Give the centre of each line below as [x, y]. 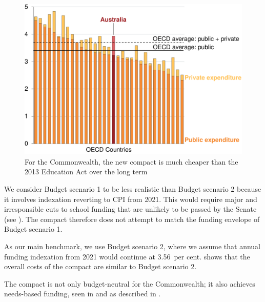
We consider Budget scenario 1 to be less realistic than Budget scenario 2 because [133, 188]
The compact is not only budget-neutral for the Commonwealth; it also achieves [130, 283]
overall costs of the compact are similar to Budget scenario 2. [100, 266]
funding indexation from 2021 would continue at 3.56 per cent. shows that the [127, 256]
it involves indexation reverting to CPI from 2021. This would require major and [131, 199]
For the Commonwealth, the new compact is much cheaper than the [131, 161]
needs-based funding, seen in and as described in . [83, 294]
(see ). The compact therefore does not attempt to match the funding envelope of [132, 219]
